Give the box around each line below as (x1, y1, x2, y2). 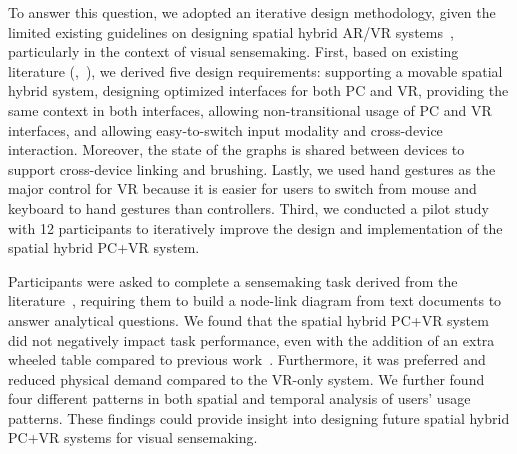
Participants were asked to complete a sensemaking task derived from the (8, 270, 458, 291)
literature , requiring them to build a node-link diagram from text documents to (8, 290, 502, 311)
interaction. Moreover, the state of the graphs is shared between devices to (8, 139, 465, 160)
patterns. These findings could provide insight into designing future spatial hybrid (8, 407, 510, 428)
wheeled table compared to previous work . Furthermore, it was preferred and (8, 349, 486, 370)
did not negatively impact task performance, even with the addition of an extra (8, 329, 495, 350)
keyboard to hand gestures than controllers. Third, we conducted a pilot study (8, 197, 489, 218)
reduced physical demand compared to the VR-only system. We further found (8, 368, 485, 389)
